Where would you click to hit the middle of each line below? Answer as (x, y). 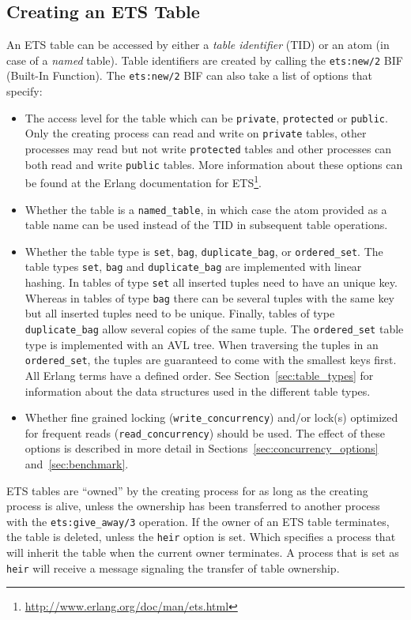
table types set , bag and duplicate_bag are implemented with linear (193, 267)
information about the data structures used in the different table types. (198, 391)
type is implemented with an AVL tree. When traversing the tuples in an (202, 344)
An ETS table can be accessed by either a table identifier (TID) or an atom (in (198, 45)
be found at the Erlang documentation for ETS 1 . (143, 181)
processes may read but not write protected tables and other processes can (208, 149)
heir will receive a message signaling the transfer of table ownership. (173, 567)
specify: (25, 91)
